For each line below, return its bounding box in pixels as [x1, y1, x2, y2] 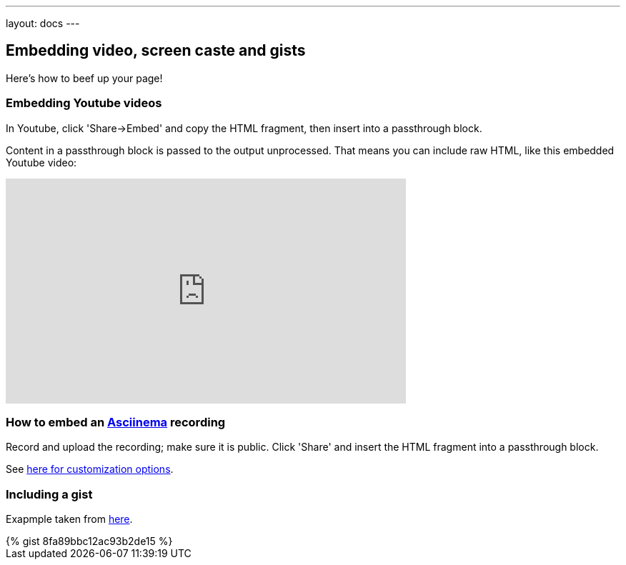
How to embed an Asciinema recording [6, 414, 226, 429]
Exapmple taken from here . [6, 513, 133, 526]
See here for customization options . [6, 463, 174, 476]
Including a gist [6, 486, 93, 501]
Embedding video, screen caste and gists [6, 41, 306, 60]
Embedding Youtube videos [6, 96, 162, 111]
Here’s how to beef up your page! [6, 71, 163, 84]
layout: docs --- [6, 17, 80, 29]
